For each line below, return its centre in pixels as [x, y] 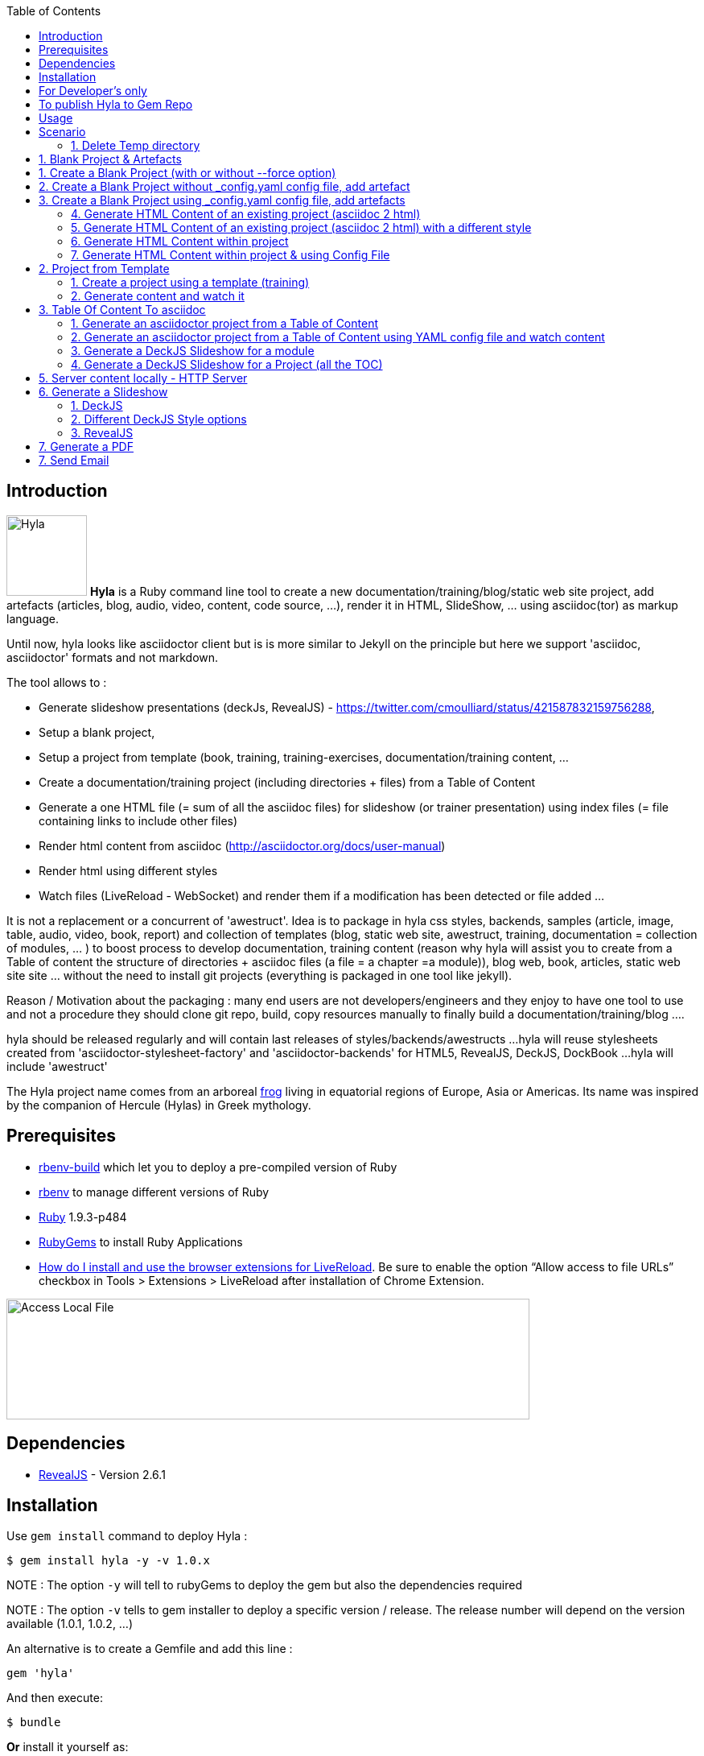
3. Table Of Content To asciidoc [122, 310]
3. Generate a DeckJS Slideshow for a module [193, 351]
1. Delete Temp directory [136, 145]
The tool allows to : [57, 682]
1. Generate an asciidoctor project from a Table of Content [224, 323]
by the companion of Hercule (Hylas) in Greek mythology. [159, 1105]
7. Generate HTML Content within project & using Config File [231, 255]
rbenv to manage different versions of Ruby [154, 1192]
